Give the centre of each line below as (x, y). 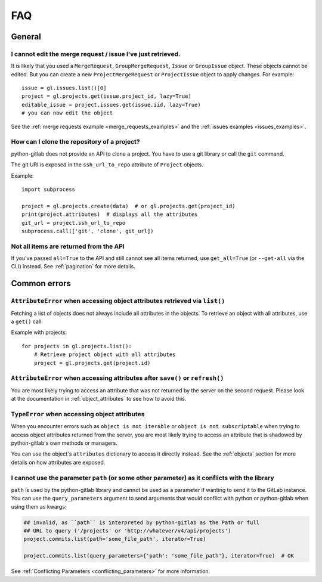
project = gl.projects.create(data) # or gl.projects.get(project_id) (129, 206)
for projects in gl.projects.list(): (77, 346)
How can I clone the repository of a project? (75, 142)
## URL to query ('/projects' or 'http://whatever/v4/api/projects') (127, 531)
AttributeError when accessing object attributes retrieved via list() (118, 301)
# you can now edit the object (67, 113)
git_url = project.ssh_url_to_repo (74, 223)
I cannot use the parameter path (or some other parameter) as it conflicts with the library (143, 478)
